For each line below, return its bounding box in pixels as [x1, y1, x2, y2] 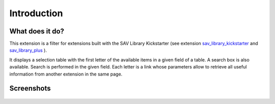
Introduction [9, 8, 63, 19]
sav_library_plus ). [9, 47, 47, 53]
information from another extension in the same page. [9, 71, 123, 77]
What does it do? [9, 27, 65, 36]
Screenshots [9, 84, 51, 93]
